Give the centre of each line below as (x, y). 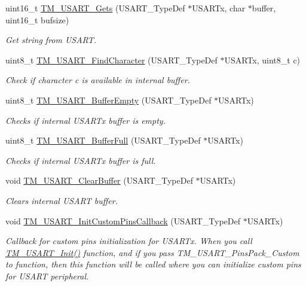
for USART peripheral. (47, 276)
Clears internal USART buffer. (62, 200)
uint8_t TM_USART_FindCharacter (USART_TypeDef (111, 60)
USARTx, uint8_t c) (262, 60)
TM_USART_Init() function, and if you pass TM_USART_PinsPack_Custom (152, 252)
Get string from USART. (51, 40)
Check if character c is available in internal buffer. (98, 80)
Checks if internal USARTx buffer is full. (81, 160)
